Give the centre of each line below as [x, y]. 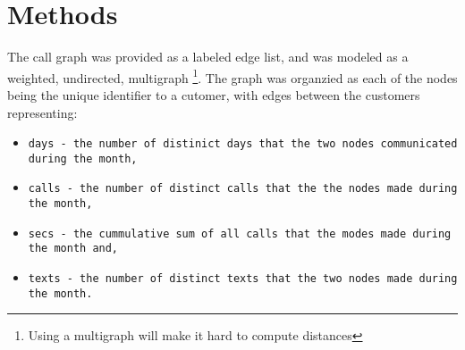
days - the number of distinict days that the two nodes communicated [243, 144]
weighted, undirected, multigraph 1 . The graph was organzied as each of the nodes [232, 76]
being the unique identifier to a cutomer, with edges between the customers [214, 94]
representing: [42, 112]
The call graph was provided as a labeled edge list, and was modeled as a [208, 57]
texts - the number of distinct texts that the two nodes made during [243, 279]
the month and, [73, 249]
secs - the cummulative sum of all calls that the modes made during [240, 233]
